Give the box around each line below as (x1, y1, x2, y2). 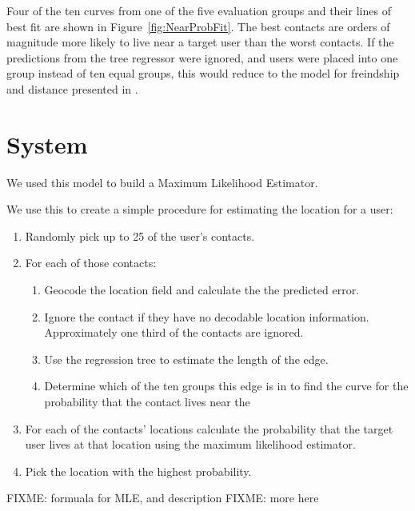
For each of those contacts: (25, 254, 157, 271)
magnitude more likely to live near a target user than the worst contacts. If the (6, 34, 394, 50)
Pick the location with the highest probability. (25, 462, 252, 479)
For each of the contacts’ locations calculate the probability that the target (25, 420, 393, 437)
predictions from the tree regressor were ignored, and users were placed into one (6, 49, 398, 66)
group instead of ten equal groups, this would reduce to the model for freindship (6, 65, 400, 82)
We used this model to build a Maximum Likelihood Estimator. (6, 174, 318, 190)
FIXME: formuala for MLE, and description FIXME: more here (6, 489, 319, 506)
